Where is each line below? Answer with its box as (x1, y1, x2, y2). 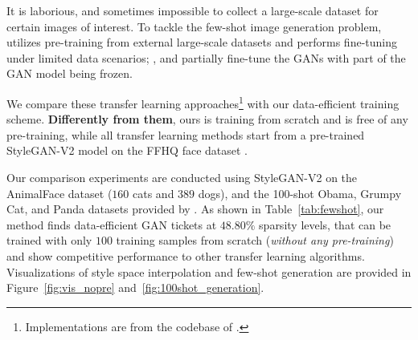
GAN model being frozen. (6, 65, 133, 82)
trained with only (6, 232, 92, 249)
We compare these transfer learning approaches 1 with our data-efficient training (6, 92, 400, 111)
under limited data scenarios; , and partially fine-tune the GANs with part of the (6, 49, 406, 66)
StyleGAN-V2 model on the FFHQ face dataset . (6, 142, 248, 159)
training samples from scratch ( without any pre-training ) (116, 232, 394, 249)
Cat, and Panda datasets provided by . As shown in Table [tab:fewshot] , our (6, 200, 384, 217)
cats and (133, 184, 174, 201)
